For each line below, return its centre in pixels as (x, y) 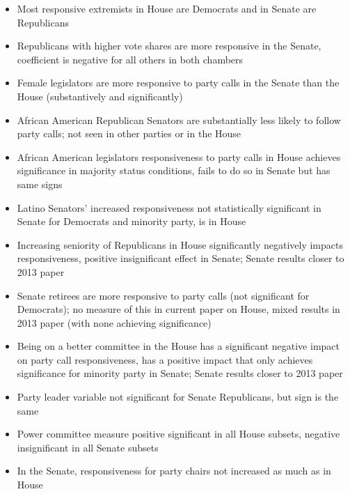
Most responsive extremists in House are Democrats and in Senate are (167, 8)
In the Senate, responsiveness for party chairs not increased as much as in (174, 471)
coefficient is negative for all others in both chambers (130, 59)
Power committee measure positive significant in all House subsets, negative (178, 434)
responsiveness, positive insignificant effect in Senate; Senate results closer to (181, 258)
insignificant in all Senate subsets (88, 447)
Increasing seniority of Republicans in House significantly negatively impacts (180, 244)
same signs (40, 184)
